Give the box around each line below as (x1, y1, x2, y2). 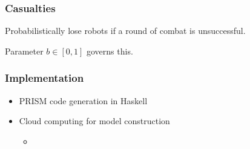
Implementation (5, 70, 84, 85)
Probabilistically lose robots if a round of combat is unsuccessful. (5, 24, 246, 37)
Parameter (5, 44, 44, 57)
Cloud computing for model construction (19, 114, 170, 127)
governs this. (86, 44, 133, 57)
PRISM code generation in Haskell (19, 94, 148, 107)
